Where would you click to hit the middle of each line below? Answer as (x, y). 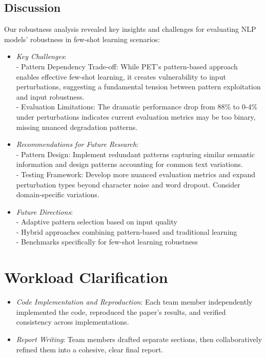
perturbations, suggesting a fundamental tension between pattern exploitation (138, 87)
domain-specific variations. (58, 194)
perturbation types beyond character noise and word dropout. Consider (128, 184)
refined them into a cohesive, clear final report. (90, 349)
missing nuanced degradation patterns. (77, 127)
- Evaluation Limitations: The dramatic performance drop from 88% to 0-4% (137, 107)
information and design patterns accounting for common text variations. (129, 164)
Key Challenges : (41, 56)
